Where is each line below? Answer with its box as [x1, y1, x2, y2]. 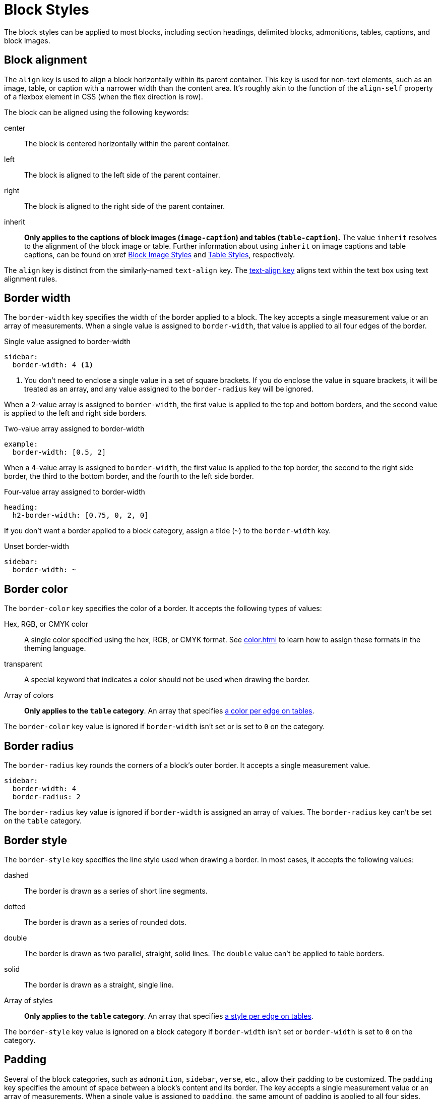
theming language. [24, 644, 86, 653]
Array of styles [4, 996, 53, 1005]
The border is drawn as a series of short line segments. [24, 886, 208, 895]
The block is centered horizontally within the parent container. [24, 139, 230, 148]
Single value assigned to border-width [4, 337, 131, 346]
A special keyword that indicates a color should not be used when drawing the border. [24, 675, 310, 684]
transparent [4, 660, 42, 669]
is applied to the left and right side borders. [4, 409, 147, 418]
